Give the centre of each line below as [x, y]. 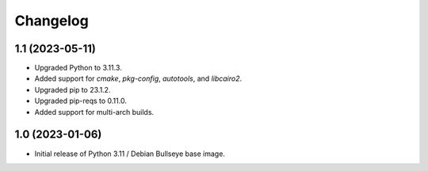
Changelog [52, 21]
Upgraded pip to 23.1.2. [73, 89]
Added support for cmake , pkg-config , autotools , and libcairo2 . [138, 78]
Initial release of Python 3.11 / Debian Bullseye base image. [130, 154]
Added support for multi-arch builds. [94, 112]
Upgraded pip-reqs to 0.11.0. [80, 101]
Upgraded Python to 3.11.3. [78, 68]
